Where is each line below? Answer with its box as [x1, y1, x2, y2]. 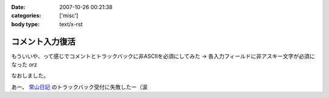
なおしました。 [11, 72, 49, 79]
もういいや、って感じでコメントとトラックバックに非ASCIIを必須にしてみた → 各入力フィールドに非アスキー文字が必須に [11, 52, 315, 60]
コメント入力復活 [11, 37, 76, 47]
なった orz [11, 61, 38, 68]
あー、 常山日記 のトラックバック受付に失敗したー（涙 [11, 83, 148, 91]
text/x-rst [59, 20, 83, 27]
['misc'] [59, 12, 79, 19]
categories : [11, 12, 41, 19]
